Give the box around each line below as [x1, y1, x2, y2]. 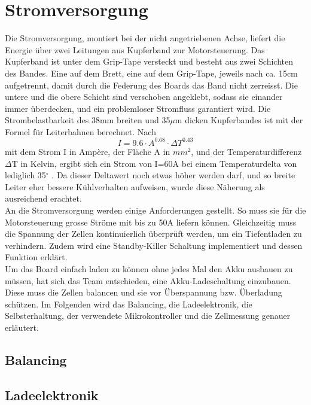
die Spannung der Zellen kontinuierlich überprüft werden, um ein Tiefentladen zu [5, 227, 302, 240]
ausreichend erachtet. [5, 192, 82, 205]
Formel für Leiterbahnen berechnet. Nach [5, 125, 156, 138]
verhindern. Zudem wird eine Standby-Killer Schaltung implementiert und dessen [5, 239, 303, 251]
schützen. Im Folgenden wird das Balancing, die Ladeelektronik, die [5, 297, 252, 310]
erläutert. [5, 321, 39, 333]
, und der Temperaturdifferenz [191, 145, 302, 157]
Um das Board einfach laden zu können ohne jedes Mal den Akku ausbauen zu [5, 262, 293, 275]
